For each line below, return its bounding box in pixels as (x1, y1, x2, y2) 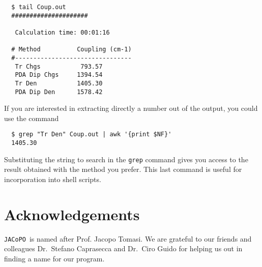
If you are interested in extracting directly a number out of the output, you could (4, 103, 258, 113)
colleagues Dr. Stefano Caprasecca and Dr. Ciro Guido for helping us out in (4, 243, 243, 254)
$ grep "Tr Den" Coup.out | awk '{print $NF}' (11, 131, 172, 138)
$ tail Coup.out (11, 4, 66, 11)
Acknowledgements (4, 203, 140, 224)
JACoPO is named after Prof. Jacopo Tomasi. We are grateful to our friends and (4, 233, 252, 244)
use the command (4, 112, 59, 123)
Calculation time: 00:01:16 (15, 28, 110, 36)
